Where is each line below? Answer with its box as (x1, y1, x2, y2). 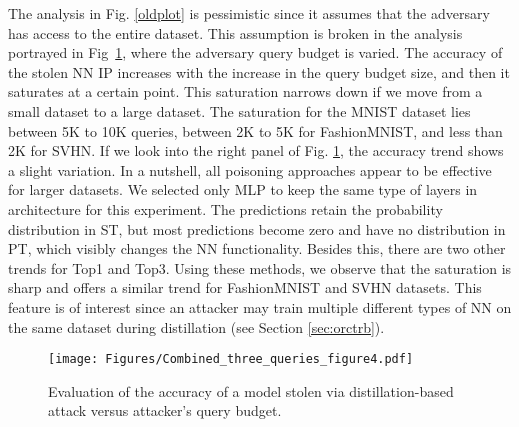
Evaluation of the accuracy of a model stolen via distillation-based (48, 380, 454, 401)
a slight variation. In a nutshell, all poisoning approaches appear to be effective (8, 159, 492, 180)
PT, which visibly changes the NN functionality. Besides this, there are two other (8, 238, 506, 259)
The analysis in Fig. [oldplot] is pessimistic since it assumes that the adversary (8, 3, 490, 23)
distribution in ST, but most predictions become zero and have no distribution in (8, 218, 506, 239)
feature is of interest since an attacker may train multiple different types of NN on (8, 296, 512, 317)
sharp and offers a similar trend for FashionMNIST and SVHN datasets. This (8, 277, 482, 298)
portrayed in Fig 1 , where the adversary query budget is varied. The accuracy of (8, 42, 503, 63)
